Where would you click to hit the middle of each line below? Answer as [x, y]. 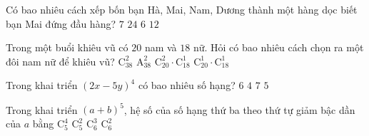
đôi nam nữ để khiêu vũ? [60, 61]
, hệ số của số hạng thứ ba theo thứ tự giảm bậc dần [239, 109]
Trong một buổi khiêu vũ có [67, 47]
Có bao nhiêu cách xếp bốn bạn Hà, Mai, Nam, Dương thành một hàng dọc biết [182, 9]
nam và [161, 47]
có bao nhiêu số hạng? [187, 85]
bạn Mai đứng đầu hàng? [61, 23]
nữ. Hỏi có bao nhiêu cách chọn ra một [278, 47]
